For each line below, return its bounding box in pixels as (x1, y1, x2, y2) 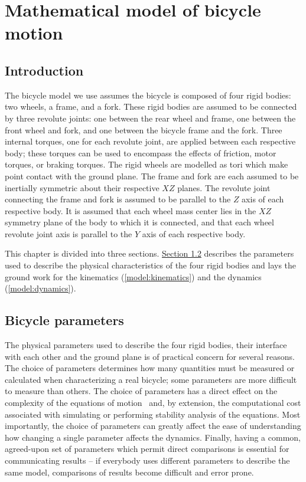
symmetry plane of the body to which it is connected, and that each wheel (5, 216, 274, 228)
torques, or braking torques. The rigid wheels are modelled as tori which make (5, 158, 288, 170)
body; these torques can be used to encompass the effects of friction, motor (5, 146, 276, 159)
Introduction (5, 61, 84, 79)
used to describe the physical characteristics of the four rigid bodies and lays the (5, 259, 297, 271)
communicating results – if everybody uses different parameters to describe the (5, 454, 290, 466)
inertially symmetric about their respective (5, 181, 159, 194)
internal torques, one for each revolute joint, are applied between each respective (5, 135, 296, 147)
